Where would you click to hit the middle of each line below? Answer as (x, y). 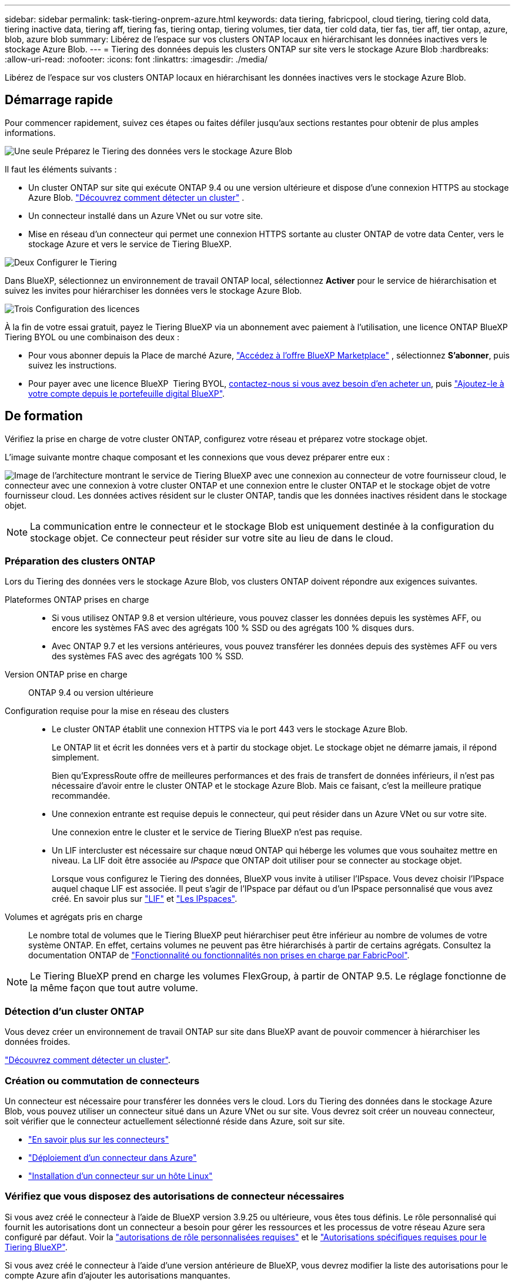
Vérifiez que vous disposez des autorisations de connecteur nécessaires (175, 1196)
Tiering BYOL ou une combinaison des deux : (92, 337)
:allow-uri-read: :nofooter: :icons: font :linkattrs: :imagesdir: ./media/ (136, 59)
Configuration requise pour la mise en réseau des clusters (117, 711)
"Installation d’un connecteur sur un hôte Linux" (121, 1176)
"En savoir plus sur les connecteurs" (99, 1139)
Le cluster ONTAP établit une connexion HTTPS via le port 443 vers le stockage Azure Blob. (230, 729)
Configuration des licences (88, 308)
